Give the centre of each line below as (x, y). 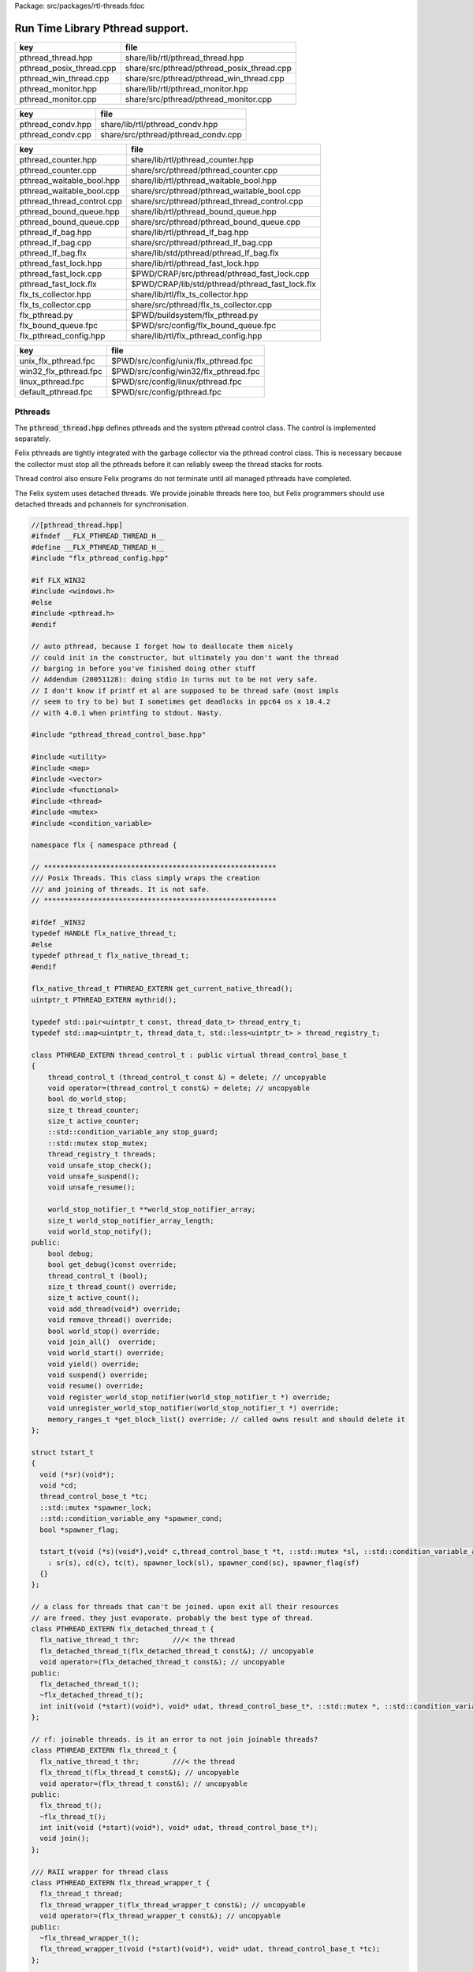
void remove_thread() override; (110, 1320)
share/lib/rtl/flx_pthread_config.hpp (197, 335)
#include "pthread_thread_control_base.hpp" (119, 735)
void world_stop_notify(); (100, 1231)
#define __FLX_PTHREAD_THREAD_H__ (98, 547)
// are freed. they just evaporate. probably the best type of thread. (173, 1618)
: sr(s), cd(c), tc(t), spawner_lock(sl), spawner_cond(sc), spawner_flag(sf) (204, 1563)
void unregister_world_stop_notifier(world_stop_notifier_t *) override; (193, 1408)
